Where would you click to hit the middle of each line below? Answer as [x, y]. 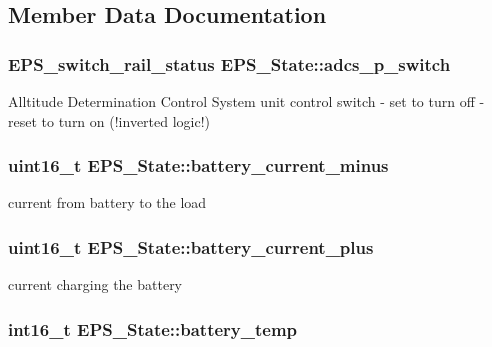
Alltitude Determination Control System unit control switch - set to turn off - [246, 101]
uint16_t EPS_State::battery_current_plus [191, 246]
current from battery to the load [107, 202]
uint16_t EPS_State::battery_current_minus [198, 165]
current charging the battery [95, 284]
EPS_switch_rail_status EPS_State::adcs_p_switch [229, 63]
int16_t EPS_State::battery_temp [153, 328]
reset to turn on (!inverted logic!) [109, 120]
